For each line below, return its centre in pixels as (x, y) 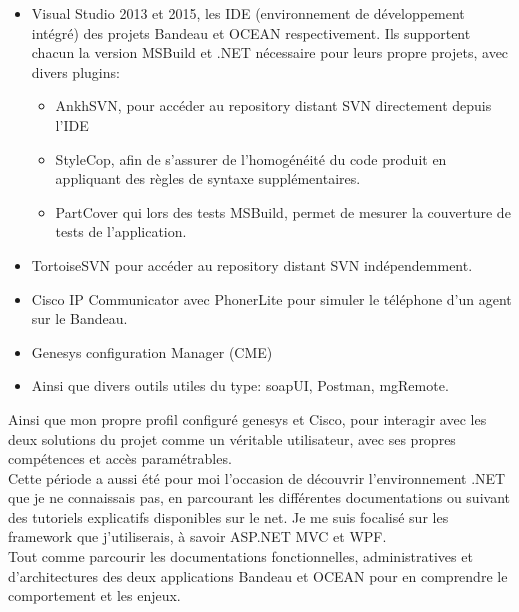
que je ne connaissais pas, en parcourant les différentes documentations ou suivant (259, 497)
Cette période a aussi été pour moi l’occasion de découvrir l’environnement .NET (257, 477)
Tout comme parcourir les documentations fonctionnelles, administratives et (240, 556)
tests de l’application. (121, 231)
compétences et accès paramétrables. (120, 458)
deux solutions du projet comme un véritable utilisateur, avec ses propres (232, 438)
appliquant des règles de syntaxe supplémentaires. (208, 178)
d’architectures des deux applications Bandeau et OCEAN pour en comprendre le (258, 575)
